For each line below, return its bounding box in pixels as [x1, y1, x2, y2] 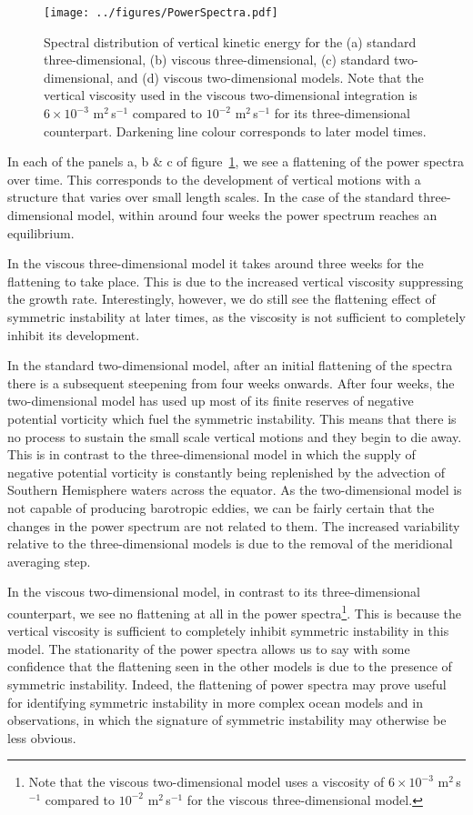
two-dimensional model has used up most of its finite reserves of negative [7, 391, 414, 410]
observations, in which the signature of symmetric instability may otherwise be [7, 710, 447, 729]
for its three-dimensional [274, 104, 411, 123]
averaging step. [7, 551, 91, 570]
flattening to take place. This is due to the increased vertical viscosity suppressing [7, 271, 464, 290]
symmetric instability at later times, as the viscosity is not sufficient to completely [7, 307, 466, 326]
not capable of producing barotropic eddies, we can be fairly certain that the [7, 498, 435, 517]
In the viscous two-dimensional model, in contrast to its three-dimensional [7, 582, 420, 601]
